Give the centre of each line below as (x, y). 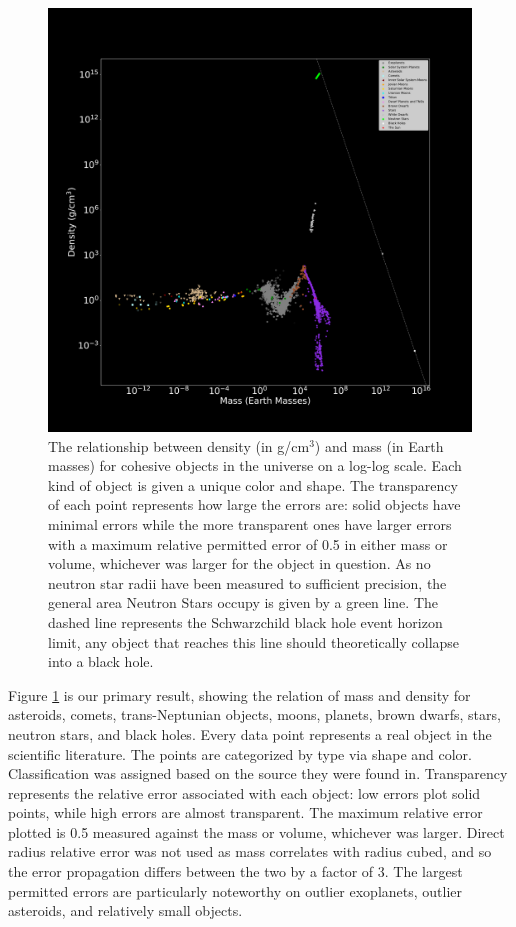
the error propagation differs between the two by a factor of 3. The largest (235, 871)
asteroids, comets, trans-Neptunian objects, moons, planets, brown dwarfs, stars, (254, 714)
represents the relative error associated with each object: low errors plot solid (244, 792)
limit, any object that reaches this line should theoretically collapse (254, 641)
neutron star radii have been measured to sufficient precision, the (247, 582)
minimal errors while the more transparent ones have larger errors (250, 523)
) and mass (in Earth (379, 445)
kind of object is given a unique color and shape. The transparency (253, 484)
